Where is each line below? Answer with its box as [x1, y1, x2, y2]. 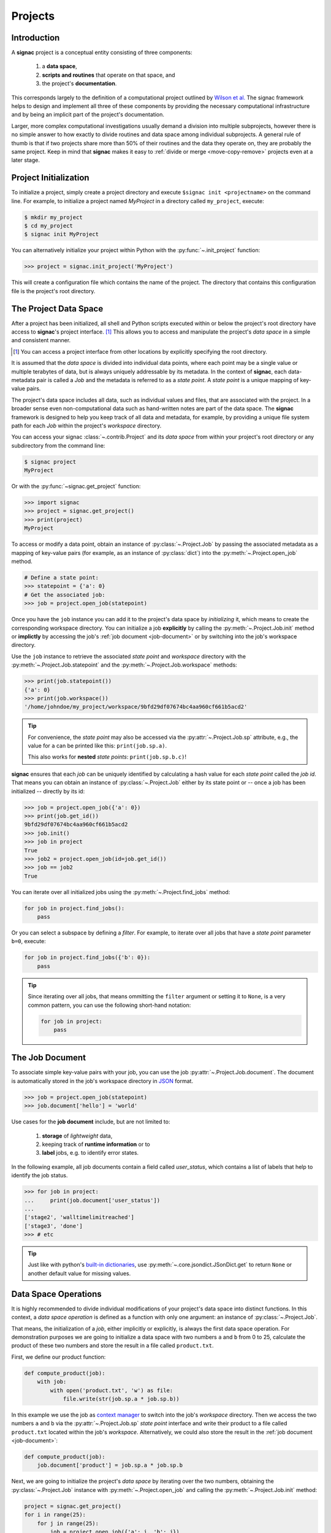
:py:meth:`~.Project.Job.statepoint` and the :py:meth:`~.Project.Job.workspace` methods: [11, 661, 237, 668]
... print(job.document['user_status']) [24, 1196, 161, 1204]
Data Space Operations [11, 1288, 102, 1299]
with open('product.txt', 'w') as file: [50, 1386, 173, 1394]
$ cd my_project [24, 223, 74, 229]
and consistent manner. [11, 337, 71, 344]
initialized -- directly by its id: [11, 787, 85, 795]
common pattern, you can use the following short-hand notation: [28, 1001, 191, 1009]
